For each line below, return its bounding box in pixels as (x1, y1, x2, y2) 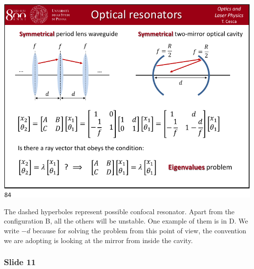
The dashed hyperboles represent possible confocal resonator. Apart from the (4, 206, 235, 216)
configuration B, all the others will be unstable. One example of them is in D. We (4, 216, 248, 226)
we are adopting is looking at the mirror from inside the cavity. (4, 235, 193, 245)
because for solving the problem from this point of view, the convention (32, 225, 247, 236)
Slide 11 (4, 256, 36, 268)
